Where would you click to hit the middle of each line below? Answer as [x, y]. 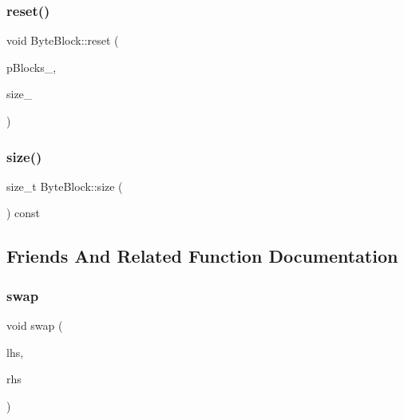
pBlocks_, [32, 67]
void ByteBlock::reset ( [63, 40]
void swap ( [35, 325]
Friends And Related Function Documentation [202, 256]
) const [24, 213]
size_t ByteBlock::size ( [65, 186]
